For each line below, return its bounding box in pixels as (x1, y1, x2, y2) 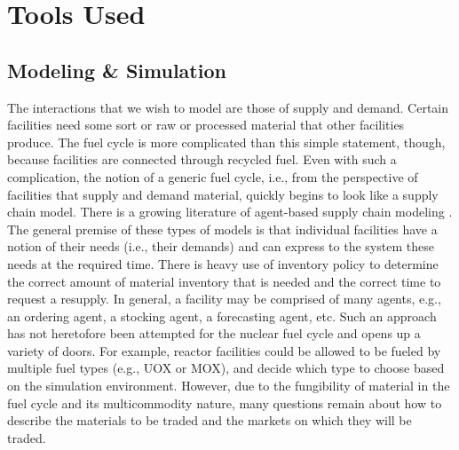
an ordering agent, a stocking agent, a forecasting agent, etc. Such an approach (7, 306, 437, 325)
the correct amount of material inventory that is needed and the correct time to (7, 272, 441, 290)
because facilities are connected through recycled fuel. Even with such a (7, 150, 397, 169)
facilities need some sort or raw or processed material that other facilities (7, 115, 405, 134)
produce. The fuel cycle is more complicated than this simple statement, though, (7, 132, 446, 151)
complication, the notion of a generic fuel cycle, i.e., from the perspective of (7, 167, 418, 186)
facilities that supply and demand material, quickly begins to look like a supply (7, 185, 439, 203)
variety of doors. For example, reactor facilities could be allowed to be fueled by (7, 341, 441, 359)
